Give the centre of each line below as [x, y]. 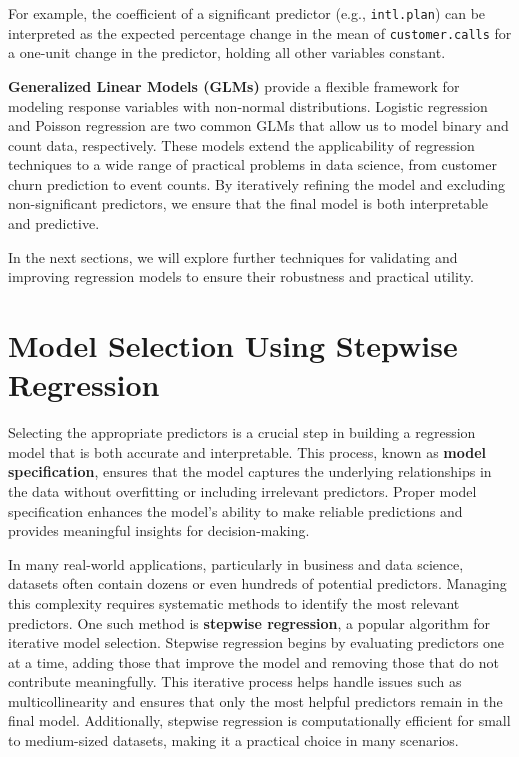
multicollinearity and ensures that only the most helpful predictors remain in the [255, 700]
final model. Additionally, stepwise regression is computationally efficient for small [259, 720]
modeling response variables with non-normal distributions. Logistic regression [248, 105]
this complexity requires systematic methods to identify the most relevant [234, 602]
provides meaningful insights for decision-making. [159, 530]
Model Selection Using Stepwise [233, 345]
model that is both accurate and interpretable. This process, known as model [247, 451]
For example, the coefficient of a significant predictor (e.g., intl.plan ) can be [247, 13]
